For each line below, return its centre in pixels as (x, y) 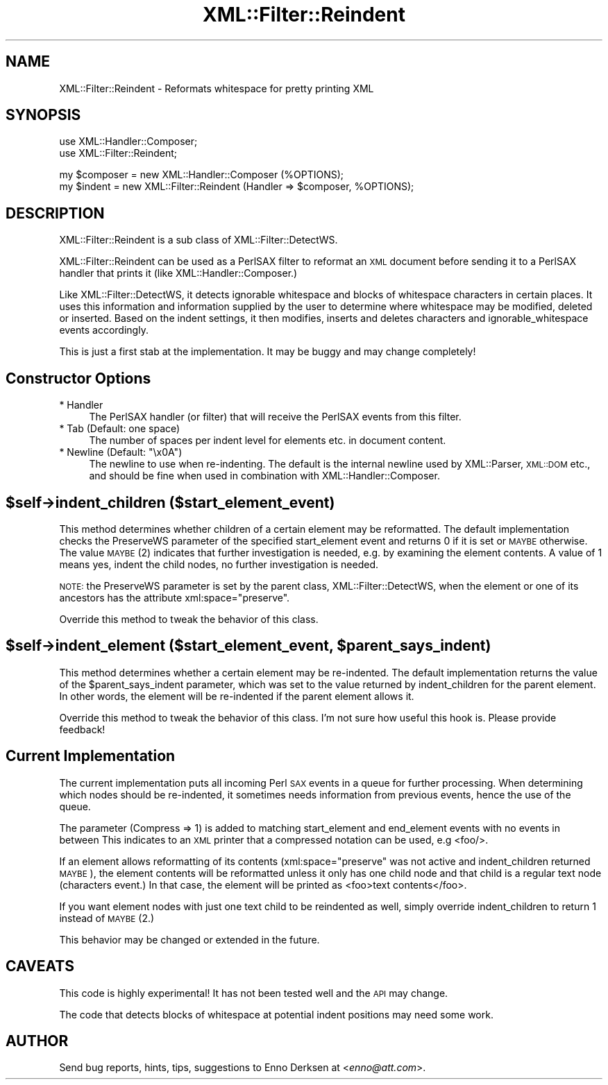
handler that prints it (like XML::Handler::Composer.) (178, 273)
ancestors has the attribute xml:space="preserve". (175, 597)
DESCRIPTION (55, 213)
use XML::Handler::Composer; (128, 142)
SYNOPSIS (43, 115)
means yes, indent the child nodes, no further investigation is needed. (219, 564)
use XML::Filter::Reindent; (118, 153)
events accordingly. (104, 330)
